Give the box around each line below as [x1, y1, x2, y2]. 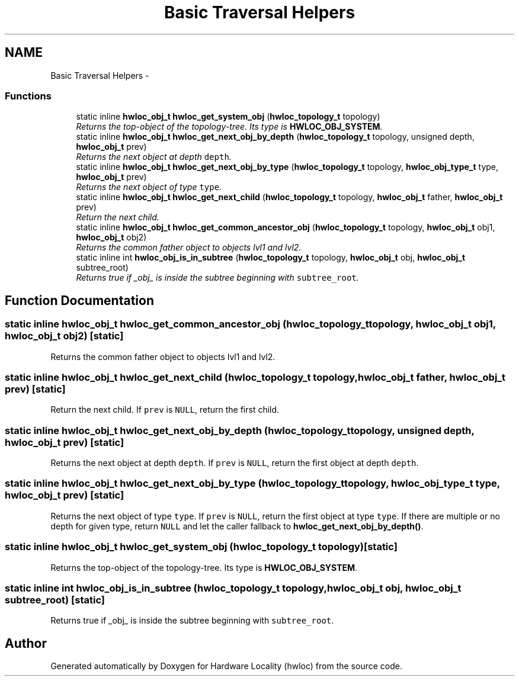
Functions [5, 89, 52, 102]
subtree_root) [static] [5, 593, 105, 606]
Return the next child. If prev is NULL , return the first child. [50, 404, 280, 415]
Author [5, 635, 47, 651]
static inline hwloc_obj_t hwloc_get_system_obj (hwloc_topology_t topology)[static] [5, 541, 398, 553]
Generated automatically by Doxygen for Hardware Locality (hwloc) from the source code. [50, 661, 402, 672]
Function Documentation [5, 293, 154, 308]
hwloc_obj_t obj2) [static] [5, 330, 124, 342]
